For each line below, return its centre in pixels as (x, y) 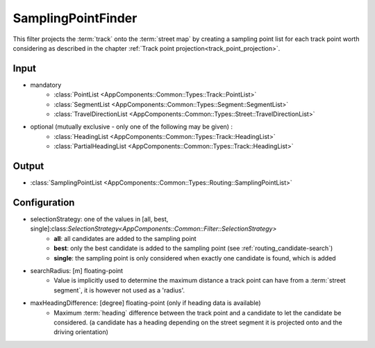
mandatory (46, 85)
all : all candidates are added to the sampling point (125, 238)
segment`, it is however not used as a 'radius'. (119, 290)
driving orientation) (81, 332)
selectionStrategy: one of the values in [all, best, (99, 219)
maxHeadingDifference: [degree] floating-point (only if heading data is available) (145, 303)
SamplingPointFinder (75, 18)
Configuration (44, 202)
